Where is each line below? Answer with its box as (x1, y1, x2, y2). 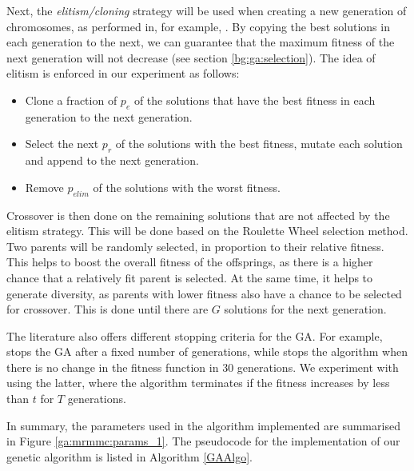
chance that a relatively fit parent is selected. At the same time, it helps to (6, 269, 373, 285)
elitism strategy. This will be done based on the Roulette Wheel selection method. (6, 222, 408, 239)
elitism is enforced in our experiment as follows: (6, 65, 240, 82)
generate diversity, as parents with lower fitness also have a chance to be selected (6, 285, 402, 301)
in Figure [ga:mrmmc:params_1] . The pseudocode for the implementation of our (6, 433, 400, 449)
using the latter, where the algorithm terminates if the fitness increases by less (6, 374, 390, 391)
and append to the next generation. (25, 152, 199, 169)
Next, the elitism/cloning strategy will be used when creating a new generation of (6, 2, 407, 18)
